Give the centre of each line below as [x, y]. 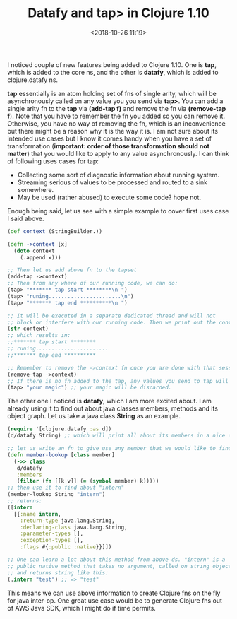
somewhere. [36, 189]
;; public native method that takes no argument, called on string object [120, 566]
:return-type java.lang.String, [67, 521]
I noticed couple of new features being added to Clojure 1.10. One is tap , [112, 64]
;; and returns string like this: [58, 573]
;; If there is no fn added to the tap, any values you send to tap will [118, 381]
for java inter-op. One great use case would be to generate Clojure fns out [115, 600]
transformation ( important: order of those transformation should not [109, 146]
